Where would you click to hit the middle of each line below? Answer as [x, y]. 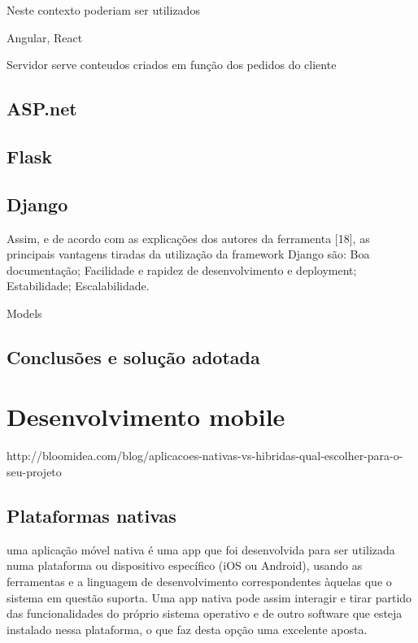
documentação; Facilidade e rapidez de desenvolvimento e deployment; [182, 269]
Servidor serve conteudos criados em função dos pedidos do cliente [172, 65]
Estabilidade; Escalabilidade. [78, 286]
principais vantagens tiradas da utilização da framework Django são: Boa [188, 254]
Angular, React [45, 37]
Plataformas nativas [91, 515]
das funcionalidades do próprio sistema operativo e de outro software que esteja [205, 613]
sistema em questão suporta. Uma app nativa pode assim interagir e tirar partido [209, 597]
